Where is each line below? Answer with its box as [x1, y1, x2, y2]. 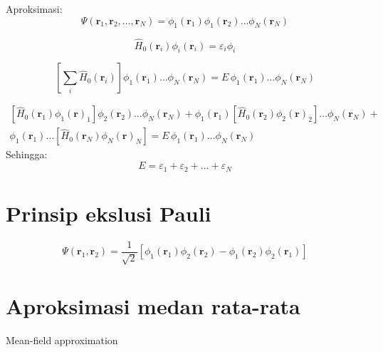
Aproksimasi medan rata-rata [6, 291, 300, 321]
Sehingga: [6, 147, 48, 162]
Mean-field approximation [6, 333, 118, 348]
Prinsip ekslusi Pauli [6, 198, 211, 227]
